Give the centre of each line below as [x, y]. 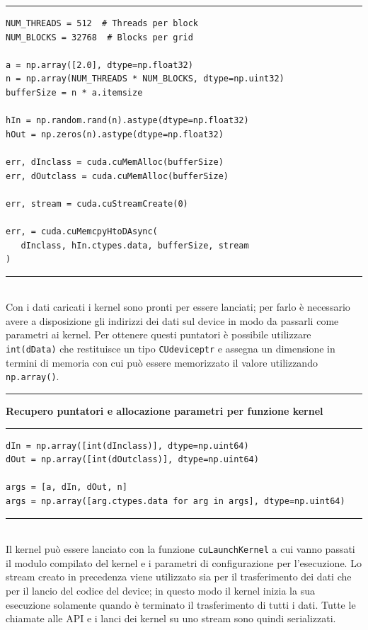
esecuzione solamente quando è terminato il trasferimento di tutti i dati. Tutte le [181, 604]
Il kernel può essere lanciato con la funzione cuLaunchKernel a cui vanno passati [180, 549]
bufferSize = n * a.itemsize [74, 92]
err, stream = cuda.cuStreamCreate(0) [97, 204]
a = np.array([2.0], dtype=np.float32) [99, 65]
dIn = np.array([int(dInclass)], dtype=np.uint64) [127, 446]
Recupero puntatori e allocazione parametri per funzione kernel [165, 410]
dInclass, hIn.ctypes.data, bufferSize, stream [135, 245]
